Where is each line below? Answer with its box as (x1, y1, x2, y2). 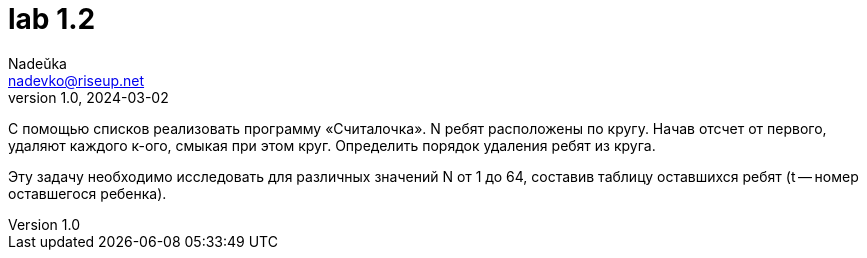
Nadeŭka (8, 54, 67, 72)
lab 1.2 (8, 2, 96, 36)
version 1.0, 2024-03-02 (8, 88, 169, 106)
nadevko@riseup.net (8, 71, 145, 89)
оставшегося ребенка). (8, 184, 167, 202)
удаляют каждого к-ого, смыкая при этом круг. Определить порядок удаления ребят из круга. (8, 136, 656, 154)
